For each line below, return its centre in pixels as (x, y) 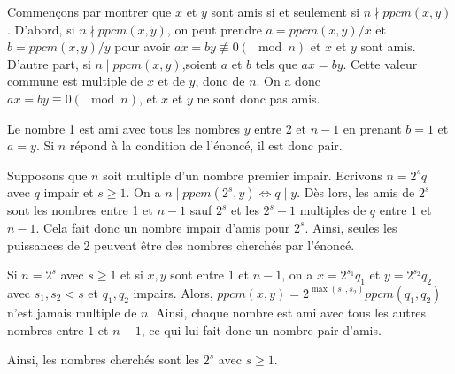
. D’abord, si (41, 29)
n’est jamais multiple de (72, 312)
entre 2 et (280, 128)
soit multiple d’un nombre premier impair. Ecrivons (243, 175)
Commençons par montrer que (89, 11)
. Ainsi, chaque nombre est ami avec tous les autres (287, 312)
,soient (199, 63)
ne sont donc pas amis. (258, 98)
